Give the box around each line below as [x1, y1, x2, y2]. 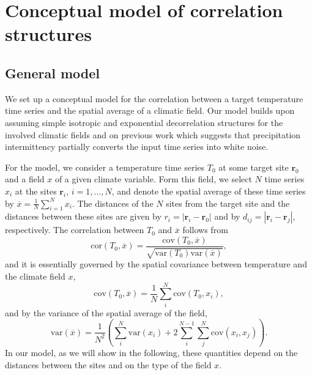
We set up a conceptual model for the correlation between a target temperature [5, 92, 303, 105]
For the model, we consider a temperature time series [5, 160, 205, 173]
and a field [5, 173, 45, 185]
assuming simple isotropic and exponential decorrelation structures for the [5, 116, 283, 128]
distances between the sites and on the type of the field [5, 358, 212, 371]
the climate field [5, 269, 65, 282]
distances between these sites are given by [5, 210, 162, 223]
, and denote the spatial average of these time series [111, 184, 306, 197]
